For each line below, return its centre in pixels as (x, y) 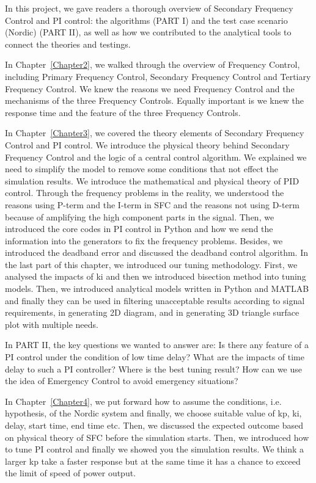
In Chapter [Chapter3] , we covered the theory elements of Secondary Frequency (155, 133)
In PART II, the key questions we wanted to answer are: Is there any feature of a (157, 345)
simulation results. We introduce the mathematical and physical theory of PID (152, 180)
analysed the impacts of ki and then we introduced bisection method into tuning (156, 276)
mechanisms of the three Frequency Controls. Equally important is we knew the (154, 100)
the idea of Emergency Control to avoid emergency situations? (122, 381)
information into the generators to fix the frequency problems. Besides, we (144, 240)
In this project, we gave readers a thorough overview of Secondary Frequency (149, 8)
